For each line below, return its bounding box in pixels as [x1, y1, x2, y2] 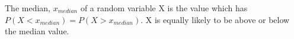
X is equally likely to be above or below [145, 13, 290, 25]
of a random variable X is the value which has [80, 2, 248, 14]
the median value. [5, 25, 69, 37]
